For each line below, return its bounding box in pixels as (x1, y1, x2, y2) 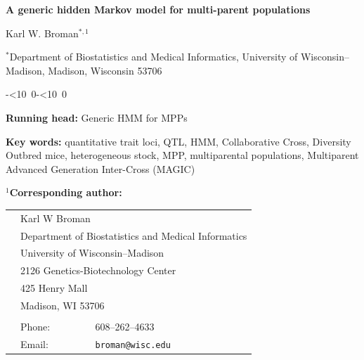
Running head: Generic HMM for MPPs (6, 110, 188, 124)
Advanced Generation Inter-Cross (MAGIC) (6, 161, 195, 176)
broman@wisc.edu (95, 340, 171, 350)
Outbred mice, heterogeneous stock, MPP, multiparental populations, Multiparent (6, 148, 359, 162)
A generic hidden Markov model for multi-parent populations (6, 2, 311, 16)
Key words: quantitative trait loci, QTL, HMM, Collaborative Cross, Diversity (6, 134, 351, 148)
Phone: (20, 319, 51, 333)
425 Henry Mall (20, 281, 88, 295)
